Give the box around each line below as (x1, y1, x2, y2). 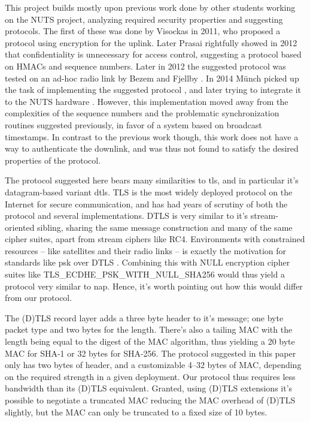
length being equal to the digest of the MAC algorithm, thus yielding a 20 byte (5, 335, 295, 348)
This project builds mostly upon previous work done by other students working (5, 1, 296, 13)
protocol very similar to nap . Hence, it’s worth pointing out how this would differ (5, 279, 303, 292)
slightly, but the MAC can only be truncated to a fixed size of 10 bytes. (5, 405, 268, 418)
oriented (5, 221, 35, 233)
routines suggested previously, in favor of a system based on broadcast (5, 118, 262, 131)
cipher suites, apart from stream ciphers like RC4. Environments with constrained (5, 233, 305, 245)
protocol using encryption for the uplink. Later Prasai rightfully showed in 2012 (5, 36, 297, 49)
